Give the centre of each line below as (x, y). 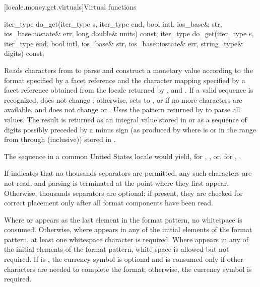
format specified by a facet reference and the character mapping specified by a (125, 80)
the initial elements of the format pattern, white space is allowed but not (117, 249)
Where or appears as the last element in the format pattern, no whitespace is (123, 219)
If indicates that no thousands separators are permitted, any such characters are (128, 173)
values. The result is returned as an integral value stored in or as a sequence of (125, 119)
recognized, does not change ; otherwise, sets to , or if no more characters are (123, 99)
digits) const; (24, 53)
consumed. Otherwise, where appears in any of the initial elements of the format (128, 229)
